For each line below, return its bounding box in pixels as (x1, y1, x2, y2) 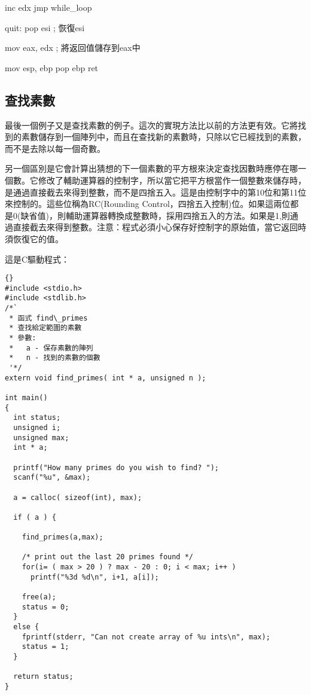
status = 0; (22, 602, 69, 611)
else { (13, 623, 39, 632)
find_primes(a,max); (22, 533, 103, 542)
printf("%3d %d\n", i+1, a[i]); (30, 572, 159, 581)
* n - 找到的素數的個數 (9, 353, 100, 362)
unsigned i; (13, 423, 61, 432)
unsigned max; (13, 433, 69, 442)
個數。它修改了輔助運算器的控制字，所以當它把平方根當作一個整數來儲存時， (5, 173, 306, 186)
